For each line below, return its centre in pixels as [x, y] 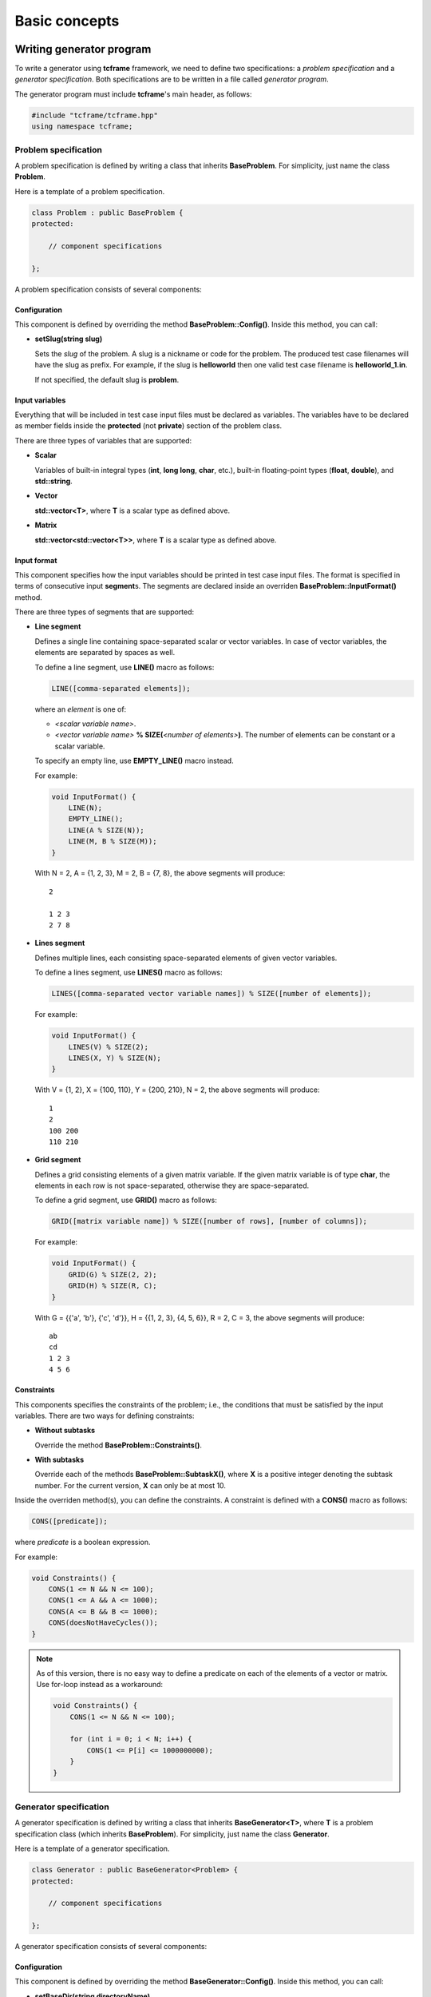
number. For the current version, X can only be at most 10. [130, 1485]
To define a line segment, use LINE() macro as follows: [125, 667]
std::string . [54, 481]
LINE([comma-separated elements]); [121, 688]
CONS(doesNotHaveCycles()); [103, 1623]
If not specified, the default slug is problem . [107, 379]
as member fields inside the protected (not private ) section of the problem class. [148, 426]
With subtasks [59, 1460]
